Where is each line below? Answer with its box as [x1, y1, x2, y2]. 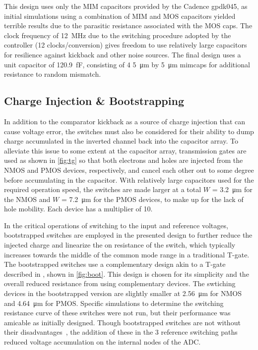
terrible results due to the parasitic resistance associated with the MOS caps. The [4, 20, 253, 31]
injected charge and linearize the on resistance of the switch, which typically [4, 240, 236, 250]
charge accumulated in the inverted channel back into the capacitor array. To [4, 136, 238, 146]
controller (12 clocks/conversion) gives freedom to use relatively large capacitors [4, 40, 247, 50]
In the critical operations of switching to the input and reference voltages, [4, 220, 228, 230]
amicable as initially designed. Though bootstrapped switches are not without [4, 317, 241, 327]
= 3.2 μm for [212, 184, 253, 195]
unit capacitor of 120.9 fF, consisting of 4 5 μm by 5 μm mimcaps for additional [4, 59, 250, 69]
